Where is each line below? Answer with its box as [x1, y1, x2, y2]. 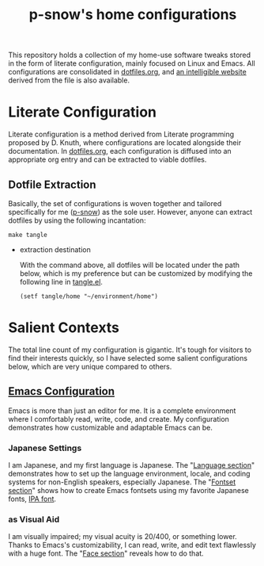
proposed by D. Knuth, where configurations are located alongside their [8, 138, 242, 147]
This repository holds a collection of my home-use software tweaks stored [8, 50, 251, 60]
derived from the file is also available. [8, 75, 130, 85]
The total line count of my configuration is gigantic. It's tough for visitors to [8, 345, 251, 354]
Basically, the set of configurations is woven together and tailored [8, 198, 222, 208]
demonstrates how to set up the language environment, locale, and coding [8, 468, 251, 478]
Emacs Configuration [8, 384, 115, 398]
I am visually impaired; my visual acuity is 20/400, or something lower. [8, 532, 237, 541]
